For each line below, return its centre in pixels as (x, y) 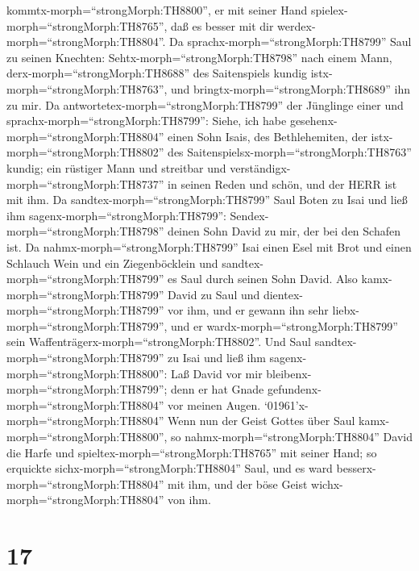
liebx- (346, 310)
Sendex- (249, 215)
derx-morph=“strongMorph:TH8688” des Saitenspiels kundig (157, 73)
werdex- (297, 25)
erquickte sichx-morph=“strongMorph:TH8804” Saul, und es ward (170, 468)
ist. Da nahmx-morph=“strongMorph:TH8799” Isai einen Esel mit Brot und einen (209, 246)
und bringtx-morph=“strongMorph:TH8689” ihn (291, 88)
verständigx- (260, 167)
